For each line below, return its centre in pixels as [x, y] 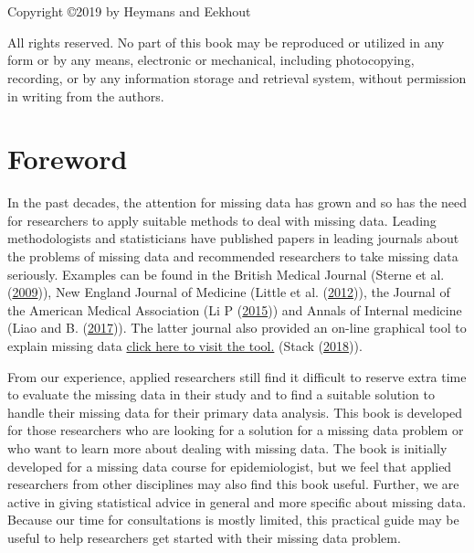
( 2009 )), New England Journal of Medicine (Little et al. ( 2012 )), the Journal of [229, 292]
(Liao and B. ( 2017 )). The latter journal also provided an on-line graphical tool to [237, 328]
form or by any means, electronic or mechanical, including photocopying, [211, 60]
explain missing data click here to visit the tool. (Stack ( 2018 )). [185, 346]
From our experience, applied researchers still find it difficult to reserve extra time [237, 376]
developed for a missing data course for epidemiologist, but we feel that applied [230, 466]
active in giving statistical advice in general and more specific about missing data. [237, 501]
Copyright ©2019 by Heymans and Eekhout [129, 11]
